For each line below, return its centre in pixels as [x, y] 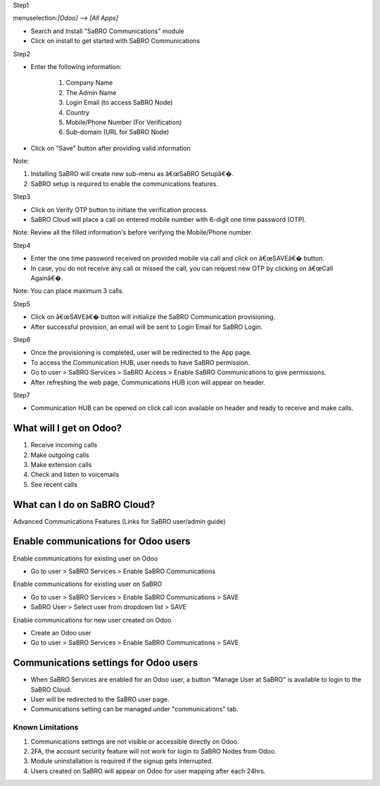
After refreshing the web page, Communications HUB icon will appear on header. [148, 382]
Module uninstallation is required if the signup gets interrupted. [122, 761]
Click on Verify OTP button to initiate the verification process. [119, 210]
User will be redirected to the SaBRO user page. [100, 699]
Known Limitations [46, 728]
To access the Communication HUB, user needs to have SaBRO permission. [140, 362]
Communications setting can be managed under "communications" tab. [134, 709]
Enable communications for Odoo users [102, 541]
